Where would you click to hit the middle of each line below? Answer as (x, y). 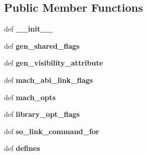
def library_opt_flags (42, 114)
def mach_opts (30, 97)
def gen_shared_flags (42, 45)
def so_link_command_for (52, 131)
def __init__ (28, 29)
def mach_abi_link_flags (49, 80)
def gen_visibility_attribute (54, 63)
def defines (22, 148)
